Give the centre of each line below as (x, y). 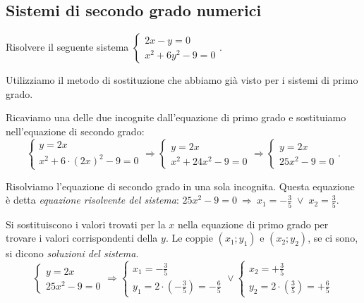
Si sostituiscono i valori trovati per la (86, 224)
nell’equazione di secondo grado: (75, 131)
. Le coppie (189, 238)
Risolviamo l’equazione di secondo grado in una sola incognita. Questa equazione (180, 186)
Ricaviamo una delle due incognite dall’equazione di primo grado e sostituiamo (176, 117)
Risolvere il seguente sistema (67, 47)
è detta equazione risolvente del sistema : (92, 200)
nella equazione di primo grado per (253, 224)
